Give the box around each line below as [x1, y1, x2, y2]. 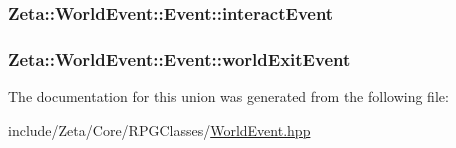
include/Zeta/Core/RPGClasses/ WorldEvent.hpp [8, 119, 311, 140]
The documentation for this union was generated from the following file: [8, 86, 449, 107]
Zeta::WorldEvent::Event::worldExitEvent [8, 46, 351, 71]
